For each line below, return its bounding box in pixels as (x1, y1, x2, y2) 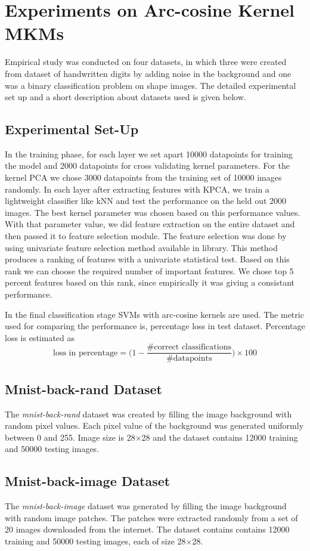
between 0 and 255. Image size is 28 (5, 431, 135, 443)
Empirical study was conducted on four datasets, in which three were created (5, 55, 287, 68)
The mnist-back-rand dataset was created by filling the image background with (5, 407, 292, 420)
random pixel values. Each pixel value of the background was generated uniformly (5, 419, 304, 432)
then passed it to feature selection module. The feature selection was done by (5, 230, 287, 242)
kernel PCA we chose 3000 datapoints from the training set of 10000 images (5, 171, 282, 184)
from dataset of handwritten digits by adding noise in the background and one (5, 67, 292, 79)
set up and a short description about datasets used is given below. (5, 91, 246, 103)
